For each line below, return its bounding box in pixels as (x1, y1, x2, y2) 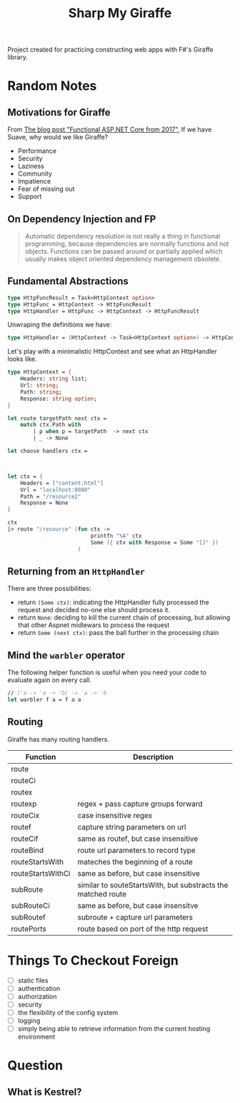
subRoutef (11, 912, 46, 922)
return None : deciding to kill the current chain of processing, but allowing (17, 613, 231, 622)
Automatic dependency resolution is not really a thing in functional (24, 232, 220, 240)
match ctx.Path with (20, 421, 81, 429)
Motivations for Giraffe (7, 106, 111, 119)
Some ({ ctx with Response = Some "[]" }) (90, 539, 219, 546)
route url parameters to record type (77, 845, 196, 855)
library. (7, 53, 29, 61)
